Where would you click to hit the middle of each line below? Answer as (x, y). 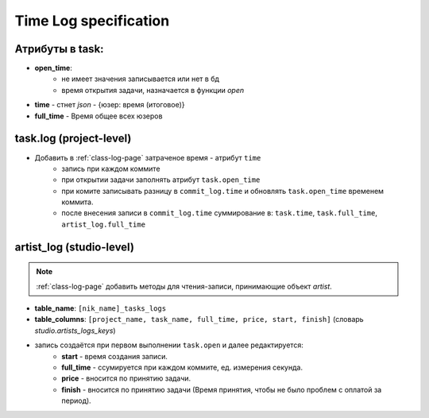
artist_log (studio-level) (75, 247)
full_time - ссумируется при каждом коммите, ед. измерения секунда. (182, 368)
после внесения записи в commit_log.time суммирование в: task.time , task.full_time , (219, 213)
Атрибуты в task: (59, 49)
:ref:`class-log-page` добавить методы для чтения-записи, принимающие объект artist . (184, 286)
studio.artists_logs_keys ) (75, 331)
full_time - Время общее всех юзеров (99, 116)
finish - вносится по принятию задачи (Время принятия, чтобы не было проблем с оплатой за (222, 389)
